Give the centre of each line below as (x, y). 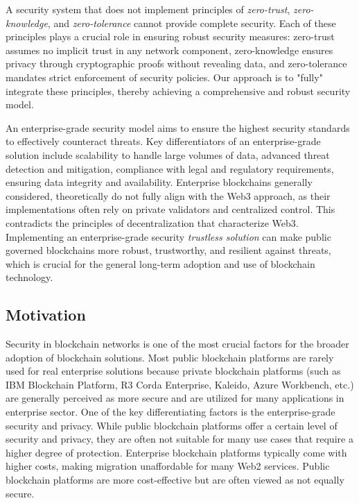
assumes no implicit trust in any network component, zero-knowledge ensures (169, 50)
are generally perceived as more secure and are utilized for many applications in (175, 398)
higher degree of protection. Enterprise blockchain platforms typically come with (176, 452)
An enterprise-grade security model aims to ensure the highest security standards (178, 127)
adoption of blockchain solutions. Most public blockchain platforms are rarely (170, 357)
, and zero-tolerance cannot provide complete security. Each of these (192, 23)
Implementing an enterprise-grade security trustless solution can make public (168, 236)
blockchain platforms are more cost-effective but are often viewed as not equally (175, 480)
